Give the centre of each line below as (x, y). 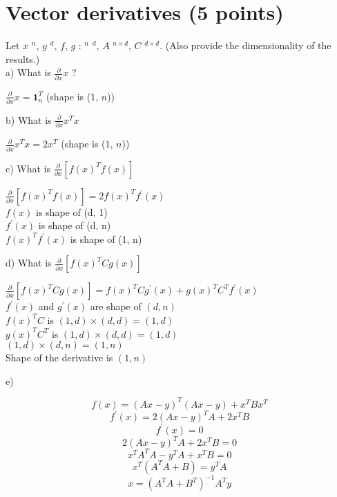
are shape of (116, 306)
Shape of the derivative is (59, 358)
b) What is (29, 119)
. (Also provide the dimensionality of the (245, 45)
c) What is (28, 168)
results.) (23, 58)
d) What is (29, 263)
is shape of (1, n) (106, 238)
